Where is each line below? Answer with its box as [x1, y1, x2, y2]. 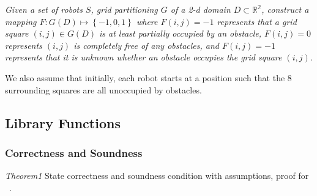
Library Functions [5, 113, 121, 132]
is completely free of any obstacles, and [73, 38, 219, 51]
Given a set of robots [5, 3, 83, 15]
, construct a [261, 3, 309, 15]
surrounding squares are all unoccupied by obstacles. [5, 83, 202, 96]
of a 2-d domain [170, 3, 231, 15]
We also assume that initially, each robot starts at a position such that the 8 [5, 71, 292, 84]
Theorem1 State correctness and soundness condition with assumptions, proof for [5, 169, 309, 182]
